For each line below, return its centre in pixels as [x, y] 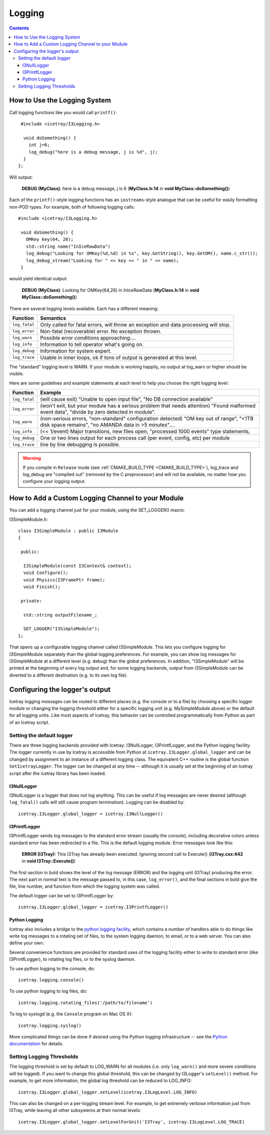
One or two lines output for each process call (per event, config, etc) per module [135, 438]
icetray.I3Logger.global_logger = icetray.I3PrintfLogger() [93, 907]
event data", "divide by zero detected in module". [98, 412]
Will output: [21, 177]
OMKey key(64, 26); [50, 239]
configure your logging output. [54, 481]
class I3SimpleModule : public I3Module [68, 531]
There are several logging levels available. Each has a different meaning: [84, 308]
